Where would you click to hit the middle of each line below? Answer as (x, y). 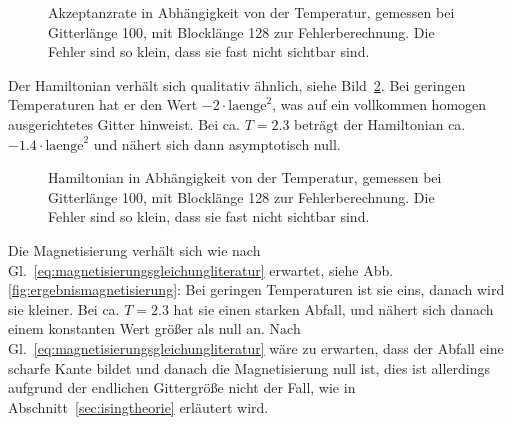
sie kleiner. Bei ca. (64, 308)
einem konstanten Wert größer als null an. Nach (154, 328)
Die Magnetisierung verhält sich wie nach (134, 249)
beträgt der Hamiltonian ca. (380, 123)
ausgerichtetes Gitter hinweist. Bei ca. (124, 123)
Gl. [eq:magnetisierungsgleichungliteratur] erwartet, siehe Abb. (201, 269)
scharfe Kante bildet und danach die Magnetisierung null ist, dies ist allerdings (249, 367)
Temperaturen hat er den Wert (103, 104)
